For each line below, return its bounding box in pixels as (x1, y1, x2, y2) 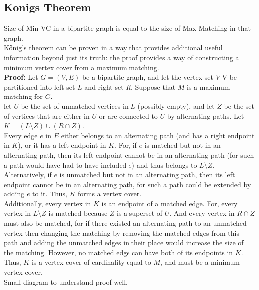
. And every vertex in (169, 208, 235, 218)
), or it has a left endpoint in (18, 140, 106, 150)
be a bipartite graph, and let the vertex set (82, 72, 213, 82)
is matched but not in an (144, 140, 221, 150)
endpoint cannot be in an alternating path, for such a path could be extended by (4, 179, 251, 189)
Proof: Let (4, 72, 38, 82)
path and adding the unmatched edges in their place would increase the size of (4, 237, 244, 248)
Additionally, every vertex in (4, 198, 91, 208)
